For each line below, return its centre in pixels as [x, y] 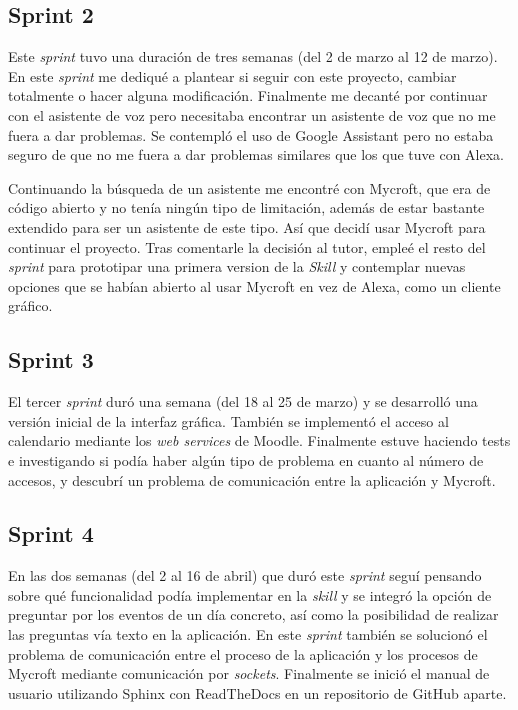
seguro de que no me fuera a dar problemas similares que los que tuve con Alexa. [256, 154]
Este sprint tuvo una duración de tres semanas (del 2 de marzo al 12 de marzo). [253, 56]
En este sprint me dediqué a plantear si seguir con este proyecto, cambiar [232, 75]
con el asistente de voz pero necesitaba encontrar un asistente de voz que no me [252, 114]
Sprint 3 [51, 359]
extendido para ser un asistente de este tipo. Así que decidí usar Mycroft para [247, 226]
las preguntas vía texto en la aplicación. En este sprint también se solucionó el [248, 634]
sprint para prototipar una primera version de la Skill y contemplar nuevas [237, 266]
